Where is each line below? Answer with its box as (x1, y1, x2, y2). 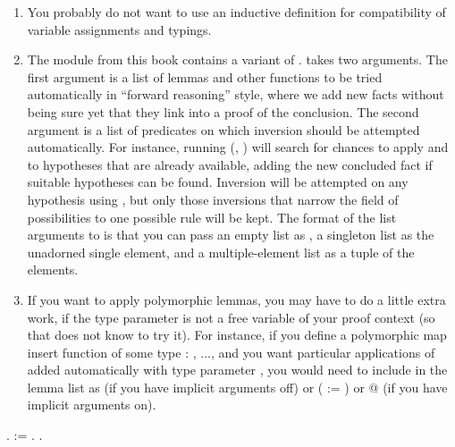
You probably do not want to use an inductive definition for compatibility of (27, 3, 446, 21)
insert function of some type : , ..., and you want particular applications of (27, 342, 435, 361)
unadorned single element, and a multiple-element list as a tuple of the (27, 242, 415, 261)
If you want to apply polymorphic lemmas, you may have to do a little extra (27, 290, 446, 308)
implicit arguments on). (27, 395, 156, 414)
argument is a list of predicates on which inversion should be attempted (27, 120, 420, 139)
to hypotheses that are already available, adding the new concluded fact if (27, 155, 433, 173)
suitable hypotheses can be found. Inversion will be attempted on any (27, 173, 409, 191)
